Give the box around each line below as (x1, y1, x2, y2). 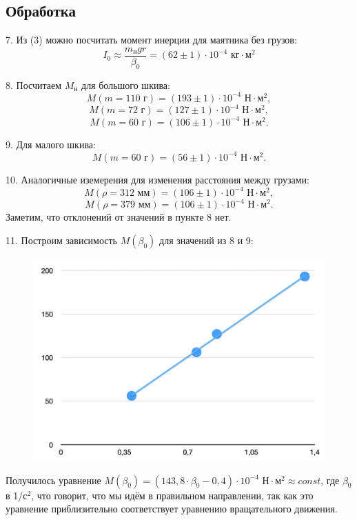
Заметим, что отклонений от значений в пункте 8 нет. (6, 210, 232, 224)
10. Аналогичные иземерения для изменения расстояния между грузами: (6, 172, 309, 186)
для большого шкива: (81, 77, 170, 92)
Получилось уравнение (6, 472, 101, 487)
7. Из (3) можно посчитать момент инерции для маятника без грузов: (6, 32, 297, 47)
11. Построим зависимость (6, 233, 118, 248)
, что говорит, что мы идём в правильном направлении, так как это (31, 488, 314, 502)
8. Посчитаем (6, 77, 62, 92)
